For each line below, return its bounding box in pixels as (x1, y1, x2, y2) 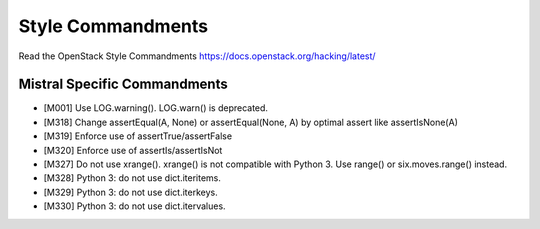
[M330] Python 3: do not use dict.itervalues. (43, 200, 226, 212)
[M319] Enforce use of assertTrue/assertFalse (43, 130, 233, 142)
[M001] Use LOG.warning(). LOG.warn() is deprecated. (43, 102, 269, 114)
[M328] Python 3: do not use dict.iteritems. (43, 172, 222, 184)
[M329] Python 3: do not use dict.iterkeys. (43, 186, 219, 198)
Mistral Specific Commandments (18, 76, 229, 93)
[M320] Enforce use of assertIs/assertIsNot (43, 144, 223, 156)
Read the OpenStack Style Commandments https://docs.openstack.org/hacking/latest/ (18, 50, 376, 62)
